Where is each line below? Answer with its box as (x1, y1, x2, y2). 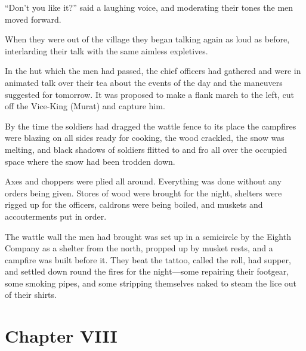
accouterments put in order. (5, 210, 107, 222)
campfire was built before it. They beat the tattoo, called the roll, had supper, (5, 253, 291, 266)
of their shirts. (5, 288, 57, 301)
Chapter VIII (5, 324, 118, 348)
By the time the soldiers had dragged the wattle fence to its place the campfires (5, 119, 296, 132)
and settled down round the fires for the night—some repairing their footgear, (5, 265, 289, 278)
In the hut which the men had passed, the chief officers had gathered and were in (5, 64, 301, 77)
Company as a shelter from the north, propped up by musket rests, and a (5, 242, 273, 254)
